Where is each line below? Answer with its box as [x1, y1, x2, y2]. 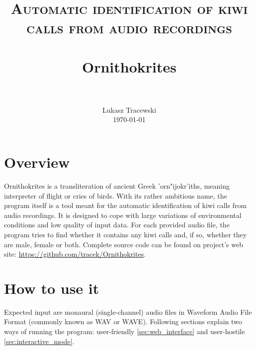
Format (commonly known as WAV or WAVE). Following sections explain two [4, 316, 242, 327]
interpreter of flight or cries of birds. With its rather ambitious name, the [4, 190, 227, 201]
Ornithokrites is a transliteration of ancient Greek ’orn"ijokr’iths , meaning [4, 181, 230, 191]
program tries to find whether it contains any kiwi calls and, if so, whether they [4, 229, 247, 239]
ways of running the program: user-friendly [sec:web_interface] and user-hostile [4, 326, 245, 337]
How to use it [4, 278, 99, 298]
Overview [4, 152, 70, 172]
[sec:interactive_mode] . [4, 336, 75, 346]
